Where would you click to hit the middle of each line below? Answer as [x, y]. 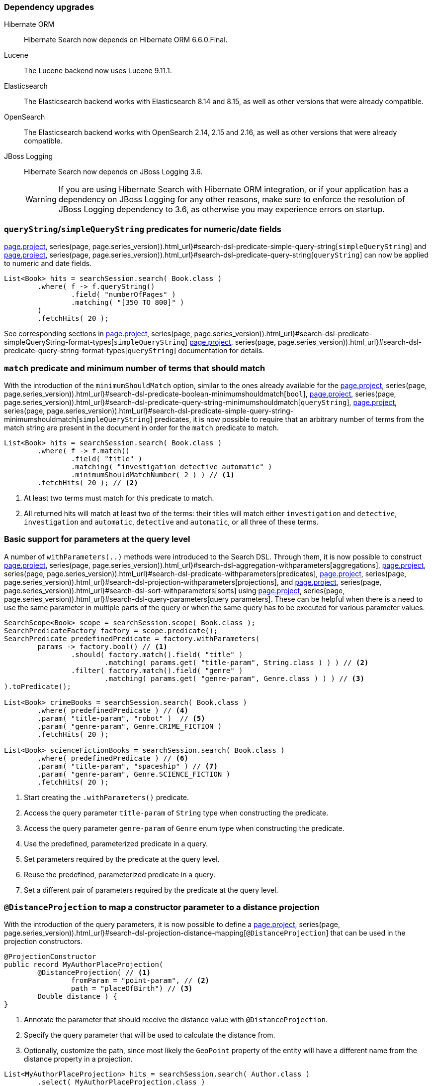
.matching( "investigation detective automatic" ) [172, 467]
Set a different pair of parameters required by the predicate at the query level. [151, 890]
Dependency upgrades [49, 7]
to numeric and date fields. [48, 264]
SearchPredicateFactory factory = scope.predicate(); [111, 630]
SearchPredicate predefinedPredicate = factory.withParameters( [132, 638]
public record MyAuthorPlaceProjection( [84, 965]
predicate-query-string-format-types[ [66, 351]
